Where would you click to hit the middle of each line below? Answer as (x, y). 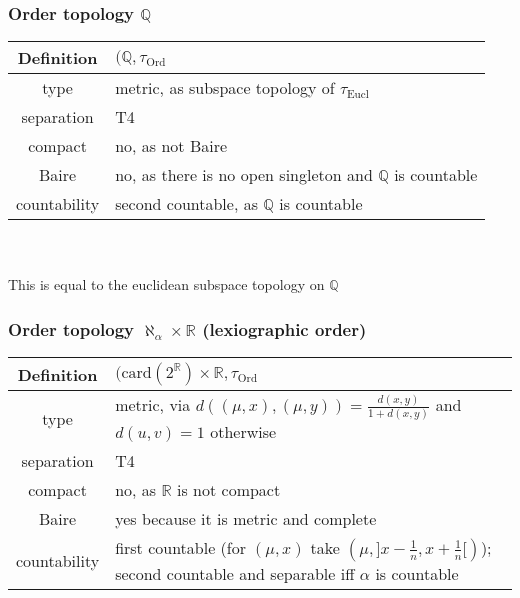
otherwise (243, 432)
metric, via (153, 405)
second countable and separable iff (235, 574)
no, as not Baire (171, 146)
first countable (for (181, 548)
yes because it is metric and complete (246, 519)
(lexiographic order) (284, 328)
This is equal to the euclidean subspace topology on (166, 284)
